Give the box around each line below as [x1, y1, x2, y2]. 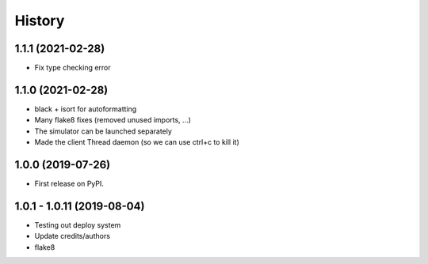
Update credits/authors [34, 232, 111, 241]
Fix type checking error [34, 63, 111, 73]
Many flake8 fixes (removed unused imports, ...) [34, 115, 192, 125]
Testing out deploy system [34, 220, 121, 229]
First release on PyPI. [34, 179, 105, 189]
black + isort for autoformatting [34, 104, 137, 114]
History [14, 12, 65, 29]
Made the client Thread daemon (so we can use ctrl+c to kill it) [34, 138, 239, 147]
